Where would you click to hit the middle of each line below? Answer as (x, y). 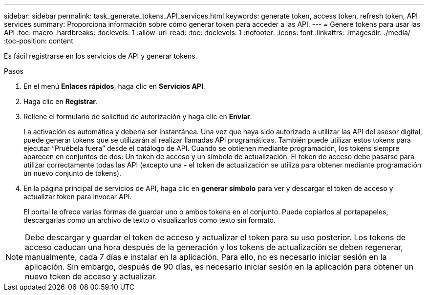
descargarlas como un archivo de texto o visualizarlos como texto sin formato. (150, 220)
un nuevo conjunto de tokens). (73, 173)
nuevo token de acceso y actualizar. (91, 276)
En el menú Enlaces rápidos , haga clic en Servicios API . (114, 86)
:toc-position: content (39, 41)
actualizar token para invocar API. (78, 197)
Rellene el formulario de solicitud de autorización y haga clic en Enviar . (138, 116)
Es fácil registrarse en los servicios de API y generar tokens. (101, 56)
